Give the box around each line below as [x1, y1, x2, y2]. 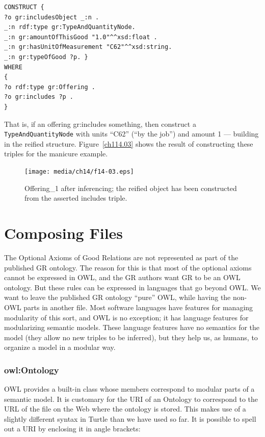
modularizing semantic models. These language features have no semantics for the [4, 322, 260, 333]
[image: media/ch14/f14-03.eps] [24, 168, 134, 175]
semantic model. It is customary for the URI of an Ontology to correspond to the [4, 393, 258, 404]
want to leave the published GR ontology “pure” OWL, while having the [4, 292, 231, 303]
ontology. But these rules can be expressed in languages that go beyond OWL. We [4, 282, 261, 292]
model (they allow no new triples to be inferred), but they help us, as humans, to [4, 332, 258, 342]
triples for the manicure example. [4, 148, 108, 159]
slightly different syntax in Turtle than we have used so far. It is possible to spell [4, 413, 256, 424]
